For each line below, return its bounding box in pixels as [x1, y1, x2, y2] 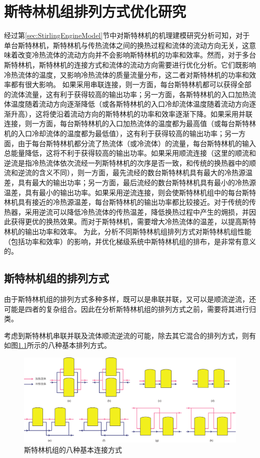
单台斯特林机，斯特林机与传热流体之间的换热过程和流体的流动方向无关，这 [4, 40, 249, 50]
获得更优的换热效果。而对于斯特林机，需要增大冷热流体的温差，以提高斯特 [10, 216, 256, 227]
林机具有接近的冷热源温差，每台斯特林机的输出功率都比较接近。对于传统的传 [4, 197, 256, 207]
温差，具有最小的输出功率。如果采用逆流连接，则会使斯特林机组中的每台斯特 [4, 187, 256, 197]
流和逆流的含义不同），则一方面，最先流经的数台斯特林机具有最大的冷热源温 [4, 167, 252, 178]
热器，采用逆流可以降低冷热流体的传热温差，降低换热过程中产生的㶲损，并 [4, 206, 249, 217]
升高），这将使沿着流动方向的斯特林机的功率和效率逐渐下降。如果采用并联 [10, 108, 252, 119]
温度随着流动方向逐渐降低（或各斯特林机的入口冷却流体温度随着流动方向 [10, 99, 249, 109]
